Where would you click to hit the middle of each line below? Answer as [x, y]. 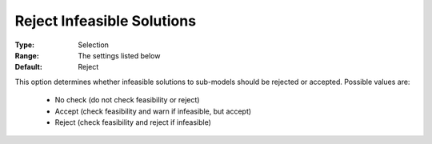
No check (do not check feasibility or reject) [127, 100]
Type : [25, 45]
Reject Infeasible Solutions [105, 21]
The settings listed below [119, 55]
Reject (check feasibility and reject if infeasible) [133, 122]
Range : [27, 55]
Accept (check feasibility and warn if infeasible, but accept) [153, 111]
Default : [29, 67]
